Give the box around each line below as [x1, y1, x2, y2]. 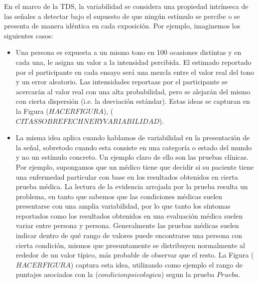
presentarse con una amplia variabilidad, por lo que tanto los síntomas [15, 201, 231, 211]
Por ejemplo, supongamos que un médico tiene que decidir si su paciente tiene [15, 161, 254, 172]
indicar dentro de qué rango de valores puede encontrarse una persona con [15, 230, 243, 241]
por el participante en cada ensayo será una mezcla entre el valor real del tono [15, 66, 255, 77]
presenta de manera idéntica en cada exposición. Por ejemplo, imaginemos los [4, 20, 241, 31]
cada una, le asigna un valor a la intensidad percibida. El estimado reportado [15, 56, 252, 67]
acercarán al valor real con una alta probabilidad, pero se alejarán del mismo [15, 86, 251, 96]
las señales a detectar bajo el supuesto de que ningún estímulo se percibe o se [4, 10, 240, 21]
